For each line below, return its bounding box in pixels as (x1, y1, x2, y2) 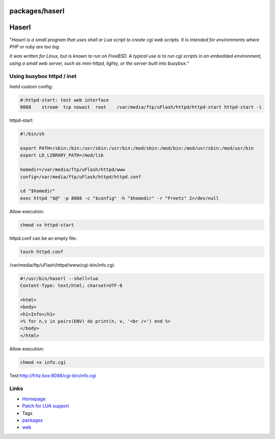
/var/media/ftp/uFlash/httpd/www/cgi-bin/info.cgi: (9, 262, 115, 268)
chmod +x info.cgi (20, 359, 66, 365)
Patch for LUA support (22, 403, 69, 409)
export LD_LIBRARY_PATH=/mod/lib (20, 152, 104, 158)
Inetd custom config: (9, 83, 53, 89)
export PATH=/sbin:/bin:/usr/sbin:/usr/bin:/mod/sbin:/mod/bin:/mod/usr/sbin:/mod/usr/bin (20, 145, 254, 151)
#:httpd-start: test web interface (20, 97, 109, 103)
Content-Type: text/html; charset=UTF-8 (20, 283, 122, 288)
